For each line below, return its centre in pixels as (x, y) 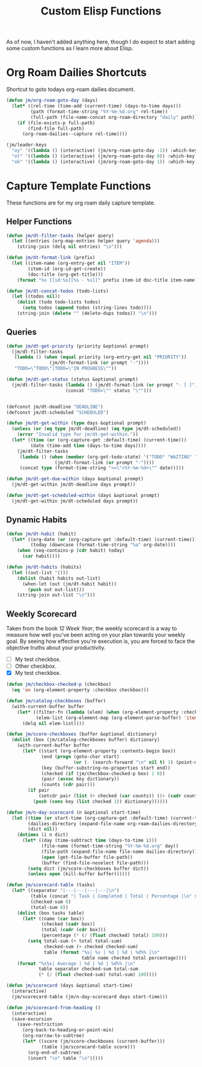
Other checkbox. (36, 666)
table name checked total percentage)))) (134, 958)
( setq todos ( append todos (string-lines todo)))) (87, 308)
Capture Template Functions (79, 186)
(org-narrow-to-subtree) (53, 1036)
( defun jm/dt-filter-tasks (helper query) (60, 236)
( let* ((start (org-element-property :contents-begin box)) (99, 751)
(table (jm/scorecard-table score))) (88, 1047)
